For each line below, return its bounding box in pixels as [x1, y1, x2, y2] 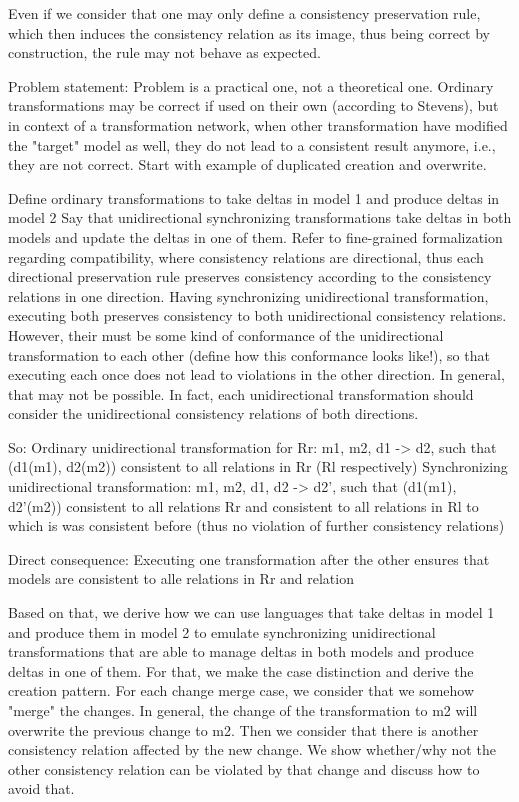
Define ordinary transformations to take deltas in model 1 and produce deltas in [8, 187, 500, 208]
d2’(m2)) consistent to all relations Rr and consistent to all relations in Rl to [8, 495, 479, 516]
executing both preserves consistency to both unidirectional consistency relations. [8, 305, 507, 326]
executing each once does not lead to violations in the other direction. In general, [8, 364, 505, 385]
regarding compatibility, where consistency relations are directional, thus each [8, 246, 484, 267]
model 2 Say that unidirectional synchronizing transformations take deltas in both [8, 207, 512, 228]
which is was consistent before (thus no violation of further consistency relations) [8, 515, 505, 536]
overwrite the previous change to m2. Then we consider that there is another [8, 719, 479, 740]
